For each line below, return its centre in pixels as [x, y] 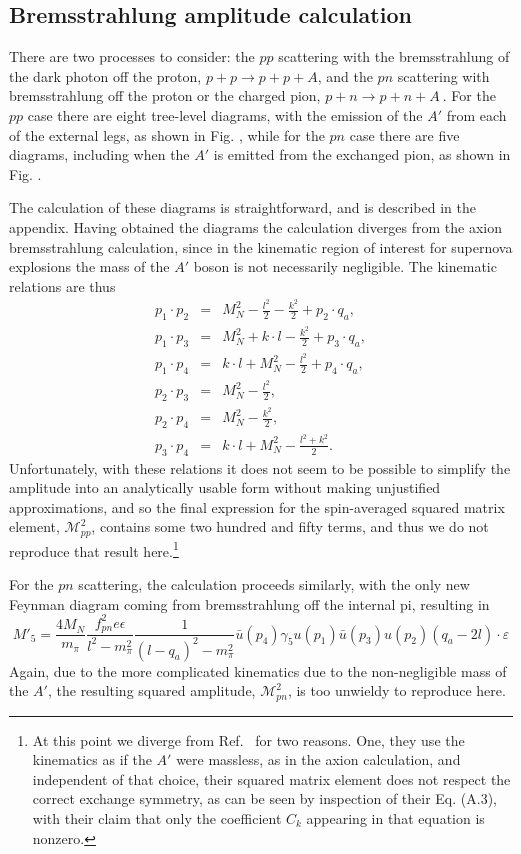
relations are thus [62, 285]
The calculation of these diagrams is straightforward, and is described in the [242, 207]
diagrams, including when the [99, 154]
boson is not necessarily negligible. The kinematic [345, 266]
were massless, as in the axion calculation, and [318, 759]
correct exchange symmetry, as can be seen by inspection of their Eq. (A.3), [264, 798]
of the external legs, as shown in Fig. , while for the [167, 134]
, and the [345, 75]
